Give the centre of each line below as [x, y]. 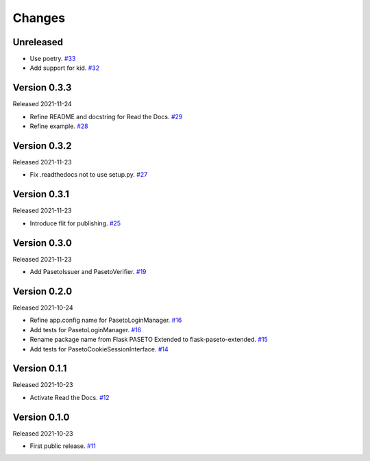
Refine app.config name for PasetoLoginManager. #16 [106, 320]
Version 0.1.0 [41, 417]
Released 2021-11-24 [42, 104]
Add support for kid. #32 [65, 68]
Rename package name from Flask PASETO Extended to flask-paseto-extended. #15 [149, 340]
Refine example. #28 [59, 126]
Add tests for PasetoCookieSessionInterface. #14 [99, 349]
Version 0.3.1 [41, 194]
